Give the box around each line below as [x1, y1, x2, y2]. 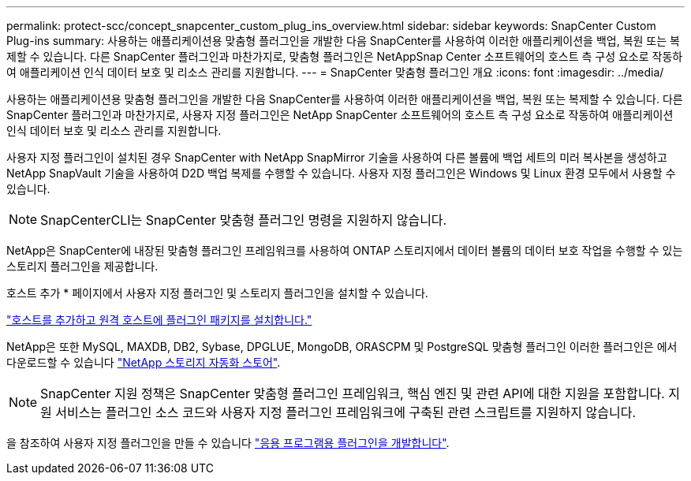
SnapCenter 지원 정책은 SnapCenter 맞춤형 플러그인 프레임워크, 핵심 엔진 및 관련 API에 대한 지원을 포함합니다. [40, 386, 665, 401]
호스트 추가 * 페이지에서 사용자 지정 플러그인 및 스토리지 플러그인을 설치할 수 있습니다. [6, 286, 428, 300]
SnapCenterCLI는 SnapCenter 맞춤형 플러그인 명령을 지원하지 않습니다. [40, 212, 447, 228]
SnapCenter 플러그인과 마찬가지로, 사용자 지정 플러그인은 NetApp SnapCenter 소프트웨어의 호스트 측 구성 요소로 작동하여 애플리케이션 [6, 108, 674, 121]
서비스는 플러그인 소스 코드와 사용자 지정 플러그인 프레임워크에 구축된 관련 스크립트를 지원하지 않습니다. [55, 405, 637, 420]
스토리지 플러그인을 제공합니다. [6, 259, 159, 273]
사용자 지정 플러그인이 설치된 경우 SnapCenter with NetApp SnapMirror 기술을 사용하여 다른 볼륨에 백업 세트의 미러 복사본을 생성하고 [6, 151, 667, 164]
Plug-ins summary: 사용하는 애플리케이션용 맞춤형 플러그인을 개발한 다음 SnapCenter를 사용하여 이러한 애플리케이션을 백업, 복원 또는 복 [6, 34, 680, 47]
